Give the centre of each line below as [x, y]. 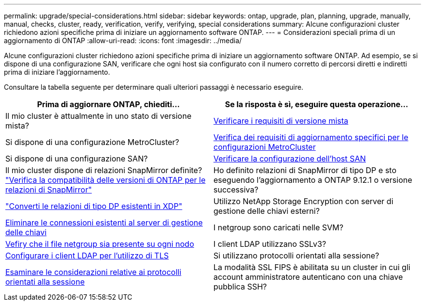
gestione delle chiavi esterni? [267, 211]
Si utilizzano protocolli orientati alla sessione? [296, 256]
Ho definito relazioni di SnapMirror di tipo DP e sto [305, 170]
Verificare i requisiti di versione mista [281, 121]
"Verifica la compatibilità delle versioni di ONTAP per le [106, 180]
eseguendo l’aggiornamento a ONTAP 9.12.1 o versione [313, 180]
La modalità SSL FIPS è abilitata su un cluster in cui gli [312, 267]
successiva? [236, 190]
